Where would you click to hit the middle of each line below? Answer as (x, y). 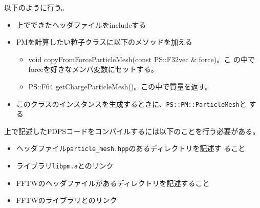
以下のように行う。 (36, 7)
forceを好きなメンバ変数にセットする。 (93, 69)
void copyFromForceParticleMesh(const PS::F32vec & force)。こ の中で (142, 59)
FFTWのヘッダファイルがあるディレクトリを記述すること (113, 183)
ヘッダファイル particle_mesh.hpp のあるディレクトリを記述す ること (131, 148)
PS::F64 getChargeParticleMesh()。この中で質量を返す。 (120, 86)
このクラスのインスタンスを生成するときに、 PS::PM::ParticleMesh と (131, 103)
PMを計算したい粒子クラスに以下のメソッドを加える (104, 42)
